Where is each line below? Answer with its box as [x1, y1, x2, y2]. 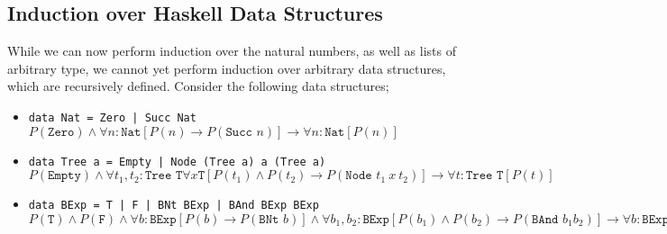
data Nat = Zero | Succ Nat [28, 111, 196, 124]
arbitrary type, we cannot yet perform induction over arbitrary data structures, [7, 58, 446, 77]
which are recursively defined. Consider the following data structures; [7, 76, 389, 95]
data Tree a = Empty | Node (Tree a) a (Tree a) [28, 155, 326, 168]
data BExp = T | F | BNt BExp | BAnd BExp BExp [28, 199, 319, 212]
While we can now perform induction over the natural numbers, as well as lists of [7, 41, 456, 60]
